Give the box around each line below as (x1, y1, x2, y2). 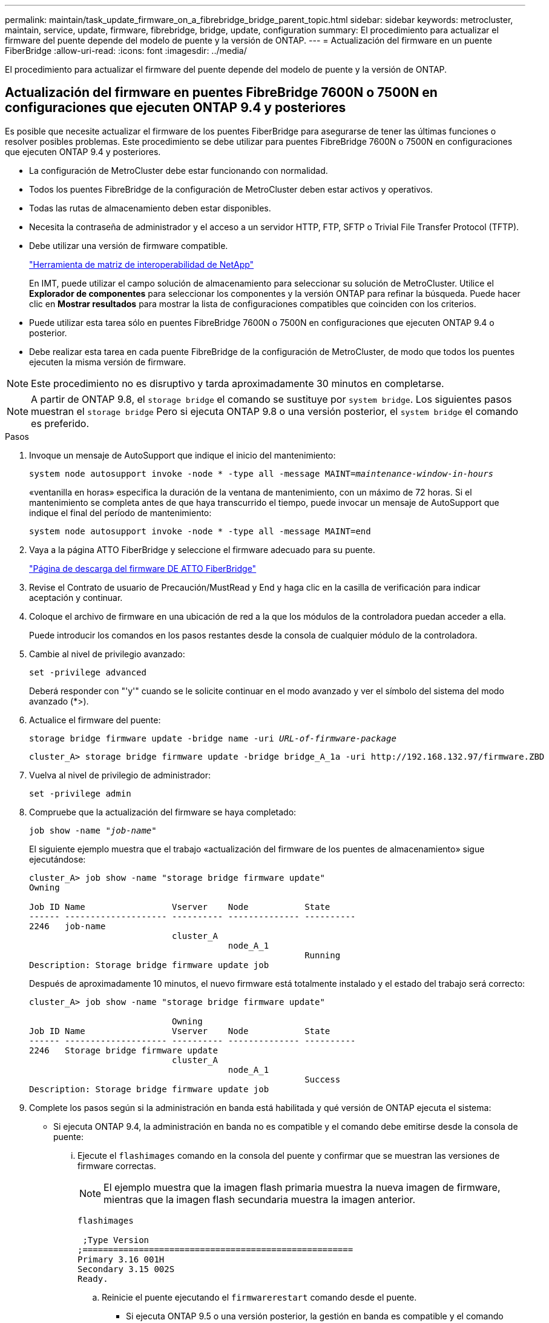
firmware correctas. (77, 1160, 156, 1171)
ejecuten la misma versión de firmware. (29, 356, 186, 367)
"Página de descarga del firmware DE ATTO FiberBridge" (29, 563, 257, 574)
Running (304, 950, 341, 960)
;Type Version (82, 1235, 150, 1245)
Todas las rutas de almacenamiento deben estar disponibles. (29, 202, 271, 213)
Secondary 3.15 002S (77, 1264, 175, 1274)
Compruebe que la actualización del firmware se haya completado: (29, 806, 297, 817)
